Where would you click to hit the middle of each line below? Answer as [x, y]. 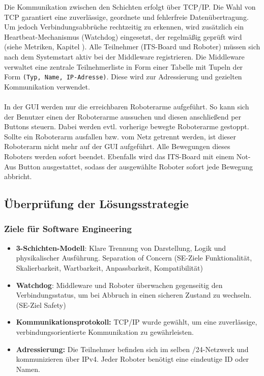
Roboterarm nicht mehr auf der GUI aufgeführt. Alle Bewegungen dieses [117, 146]
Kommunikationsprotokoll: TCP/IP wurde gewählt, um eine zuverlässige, [137, 322]
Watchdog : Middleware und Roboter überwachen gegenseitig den [119, 285]
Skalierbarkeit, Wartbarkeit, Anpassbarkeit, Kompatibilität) [109, 267]
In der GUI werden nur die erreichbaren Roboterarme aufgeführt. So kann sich [127, 106]
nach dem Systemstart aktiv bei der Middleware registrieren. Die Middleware [124, 56]
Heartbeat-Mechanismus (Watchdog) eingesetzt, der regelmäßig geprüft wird [123, 36]
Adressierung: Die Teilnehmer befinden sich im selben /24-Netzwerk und [132, 349]
